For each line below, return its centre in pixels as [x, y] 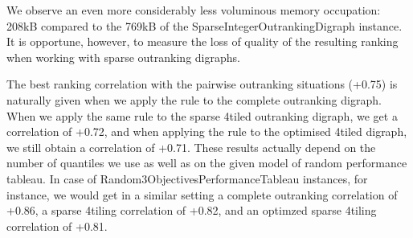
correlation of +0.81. [57, 226]
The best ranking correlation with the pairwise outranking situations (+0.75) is [202, 84]
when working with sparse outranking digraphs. [123, 57]
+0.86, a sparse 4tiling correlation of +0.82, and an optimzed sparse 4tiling [192, 210]
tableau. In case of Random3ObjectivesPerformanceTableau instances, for [187, 178]
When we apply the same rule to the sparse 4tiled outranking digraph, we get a [202, 115]
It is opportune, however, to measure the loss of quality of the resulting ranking [202, 41]
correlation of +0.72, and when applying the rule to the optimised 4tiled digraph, [207, 131]
